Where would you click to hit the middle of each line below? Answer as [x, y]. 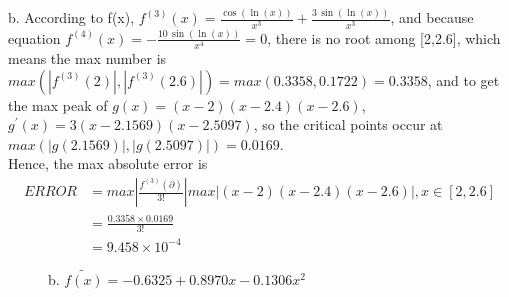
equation [34, 37]
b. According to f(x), [71, 17]
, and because [432, 17]
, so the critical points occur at [348, 124]
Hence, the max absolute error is [108, 163]
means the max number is [87, 58]
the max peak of [58, 104]
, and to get [463, 79]
